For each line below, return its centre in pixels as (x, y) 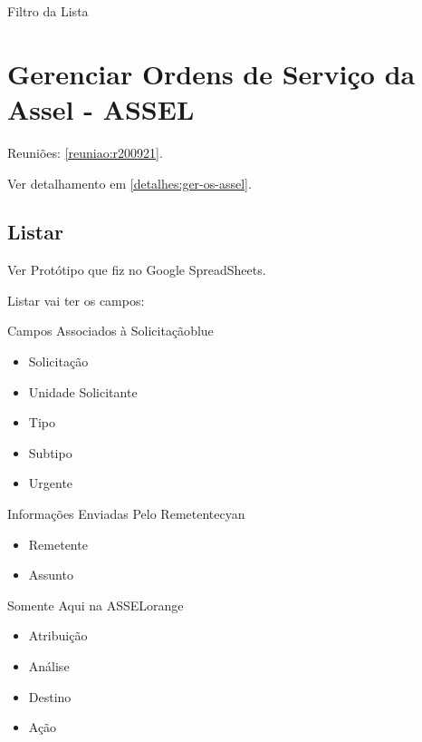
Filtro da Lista (48, 11)
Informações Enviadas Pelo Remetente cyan (126, 514)
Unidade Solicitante (83, 391)
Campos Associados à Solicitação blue (110, 331)
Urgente (51, 483)
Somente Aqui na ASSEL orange (96, 605)
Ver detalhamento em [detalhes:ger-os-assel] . (129, 183)
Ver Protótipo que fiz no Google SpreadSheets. (137, 270)
